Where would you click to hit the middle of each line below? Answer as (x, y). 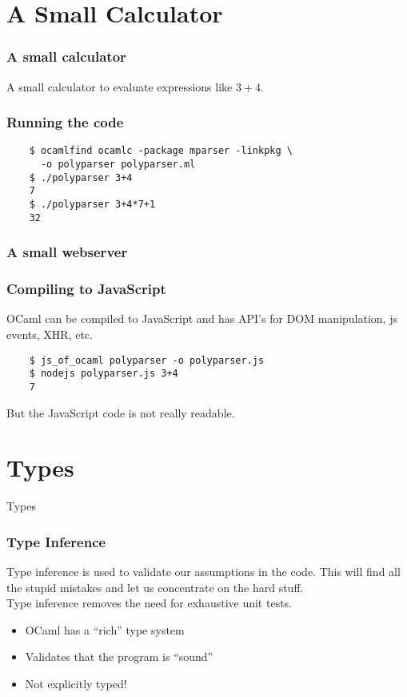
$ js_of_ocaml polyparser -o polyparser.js (147, 360)
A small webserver (67, 252)
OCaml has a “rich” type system (105, 629)
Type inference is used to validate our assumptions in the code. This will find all (203, 572)
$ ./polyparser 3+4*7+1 (92, 205)
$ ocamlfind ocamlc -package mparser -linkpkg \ (161, 151)
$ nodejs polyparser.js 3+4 (104, 374)
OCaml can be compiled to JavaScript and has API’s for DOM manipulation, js (202, 318)
